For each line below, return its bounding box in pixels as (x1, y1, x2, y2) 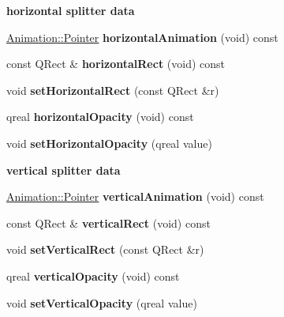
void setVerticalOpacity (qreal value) (6, 294, 197, 311)
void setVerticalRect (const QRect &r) (6, 241, 204, 258)
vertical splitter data (6, 161, 121, 178)
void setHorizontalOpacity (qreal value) (6, 134, 212, 151)
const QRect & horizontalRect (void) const (6, 55, 226, 72)
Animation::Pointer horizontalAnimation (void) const (6, 28, 278, 45)
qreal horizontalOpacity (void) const (6, 108, 194, 125)
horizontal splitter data (6, 2, 135, 18)
